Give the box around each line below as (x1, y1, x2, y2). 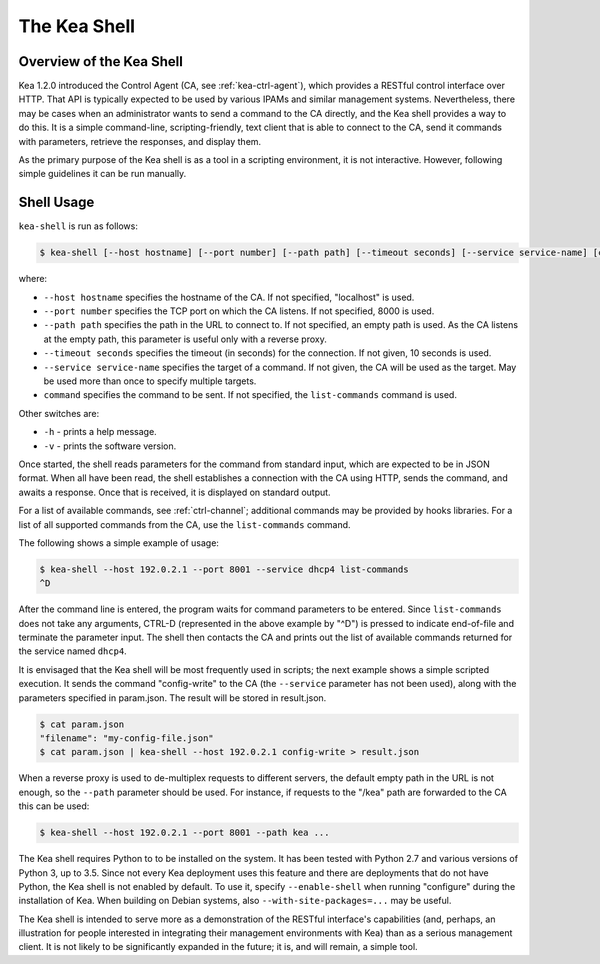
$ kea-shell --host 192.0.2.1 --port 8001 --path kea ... (39, 827, 330, 839)
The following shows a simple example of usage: (18, 536, 220, 549)
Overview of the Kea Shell (18, 53, 184, 70)
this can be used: (18, 800, 90, 812)
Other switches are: (18, 407, 100, 419)
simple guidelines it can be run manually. (18, 168, 187, 180)
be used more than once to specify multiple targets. (43, 375, 257, 387)
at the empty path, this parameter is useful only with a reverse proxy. (43, 333, 327, 345)
